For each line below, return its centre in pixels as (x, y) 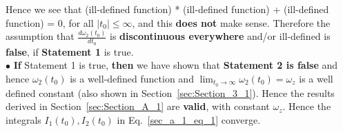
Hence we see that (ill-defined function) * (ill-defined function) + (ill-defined (167, 9)
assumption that (40, 36)
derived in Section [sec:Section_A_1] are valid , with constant (138, 106)
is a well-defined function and (132, 78)
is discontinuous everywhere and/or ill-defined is (220, 36)
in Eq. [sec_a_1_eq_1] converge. (189, 119)
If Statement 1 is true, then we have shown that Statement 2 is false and (176, 65)
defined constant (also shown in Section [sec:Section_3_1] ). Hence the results (170, 92)
